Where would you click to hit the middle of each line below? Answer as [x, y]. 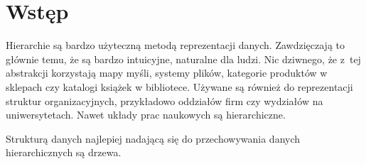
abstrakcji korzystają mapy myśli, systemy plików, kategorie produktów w [167, 73]
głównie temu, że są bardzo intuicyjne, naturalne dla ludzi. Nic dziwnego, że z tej [183, 59]
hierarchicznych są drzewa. [64, 152]
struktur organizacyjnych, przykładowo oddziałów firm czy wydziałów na [165, 100]
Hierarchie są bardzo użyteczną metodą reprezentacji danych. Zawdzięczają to [176, 45]
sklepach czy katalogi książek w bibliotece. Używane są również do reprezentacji [179, 86]
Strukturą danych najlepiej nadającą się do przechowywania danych [153, 138]
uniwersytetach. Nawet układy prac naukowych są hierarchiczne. [146, 115]
